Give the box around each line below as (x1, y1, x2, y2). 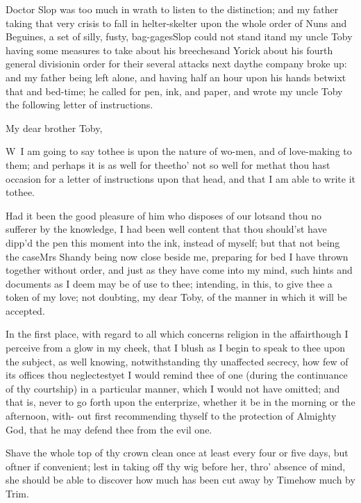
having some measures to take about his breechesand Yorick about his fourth (6, 42, 333, 57)
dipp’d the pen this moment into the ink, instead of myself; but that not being (6, 235, 340, 249)
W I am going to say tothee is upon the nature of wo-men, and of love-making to (6, 144, 352, 158)
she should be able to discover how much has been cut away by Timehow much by (6, 472, 355, 487)
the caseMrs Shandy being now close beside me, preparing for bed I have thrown (6, 249, 349, 263)
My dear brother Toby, (6, 120, 103, 135)
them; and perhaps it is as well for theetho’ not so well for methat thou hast (6, 157, 330, 172)
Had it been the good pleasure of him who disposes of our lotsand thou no (6, 208, 322, 222)
